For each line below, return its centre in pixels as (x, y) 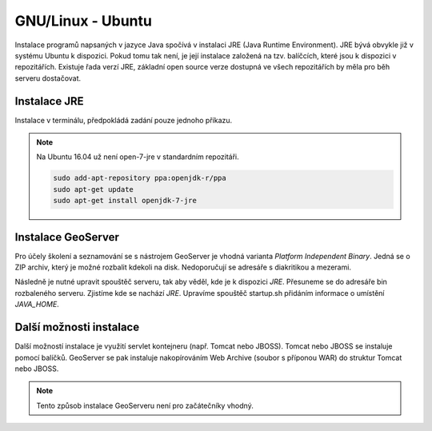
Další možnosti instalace (77, 327)
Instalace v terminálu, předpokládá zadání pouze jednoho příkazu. (124, 120)
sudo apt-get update (93, 189)
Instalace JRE (49, 101)
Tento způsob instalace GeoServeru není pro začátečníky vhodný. (145, 405)
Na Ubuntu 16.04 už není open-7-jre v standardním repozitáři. (138, 157)
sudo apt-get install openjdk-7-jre (125, 201)
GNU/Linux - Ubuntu (83, 21)
